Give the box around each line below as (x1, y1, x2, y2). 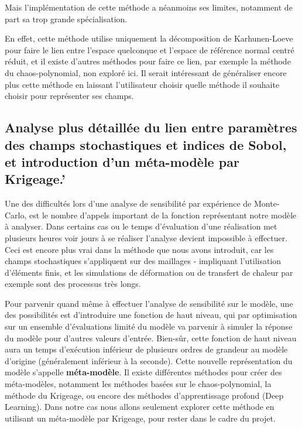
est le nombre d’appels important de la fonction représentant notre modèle (29, 208, 297, 221)
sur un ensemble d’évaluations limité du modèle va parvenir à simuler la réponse (5, 320, 293, 333)
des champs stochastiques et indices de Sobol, (5, 135, 287, 153)
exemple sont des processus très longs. (5, 278, 141, 290)
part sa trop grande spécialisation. (5, 12, 128, 25)
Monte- (253, 197, 280, 210)
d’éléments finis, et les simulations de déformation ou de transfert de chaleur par (5, 266, 293, 278)
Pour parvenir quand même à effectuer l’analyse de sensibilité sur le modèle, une (5, 297, 293, 309)
